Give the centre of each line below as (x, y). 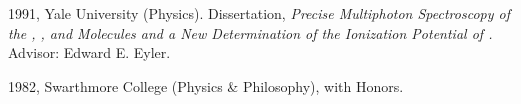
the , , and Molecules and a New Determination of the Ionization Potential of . (250, 32)
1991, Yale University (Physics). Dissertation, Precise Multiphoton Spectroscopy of (259, 13)
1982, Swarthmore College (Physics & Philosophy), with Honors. (206, 85)
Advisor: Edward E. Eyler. (89, 52)
